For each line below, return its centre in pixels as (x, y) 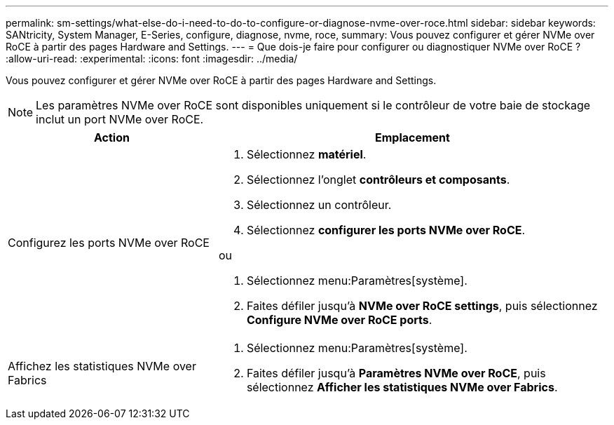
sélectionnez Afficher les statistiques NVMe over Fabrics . (402, 387)
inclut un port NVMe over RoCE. (120, 119)
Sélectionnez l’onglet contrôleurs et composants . (378, 180)
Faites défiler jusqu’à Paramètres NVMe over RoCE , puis (396, 373)
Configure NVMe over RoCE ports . (339, 320)
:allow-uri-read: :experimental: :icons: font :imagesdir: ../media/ (152, 59)
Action (111, 137)
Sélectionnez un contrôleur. (319, 205)
